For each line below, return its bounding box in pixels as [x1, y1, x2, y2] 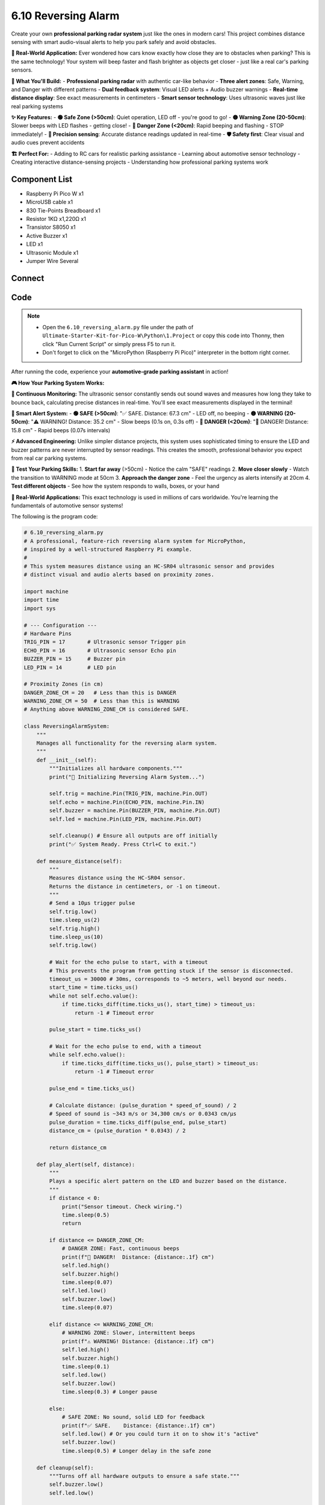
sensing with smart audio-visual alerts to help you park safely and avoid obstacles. [11, 38, 217, 45]
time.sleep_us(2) [49, 917, 101, 923]
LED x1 [26, 241, 43, 248]
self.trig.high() [49, 925, 101, 932]
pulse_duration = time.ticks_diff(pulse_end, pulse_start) [49, 1119, 227, 1126]
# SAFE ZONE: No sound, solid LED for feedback [61, 1413, 205, 1421]
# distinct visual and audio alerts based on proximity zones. [23, 571, 215, 578]
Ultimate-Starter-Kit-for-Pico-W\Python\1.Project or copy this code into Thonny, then [42, 332, 285, 340]
